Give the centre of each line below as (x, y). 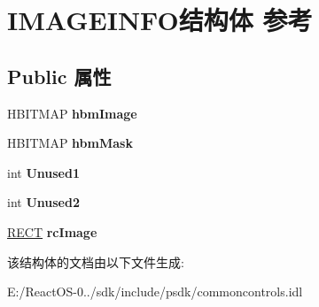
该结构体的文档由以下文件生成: (96, 261)
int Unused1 (43, 172)
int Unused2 (43, 202)
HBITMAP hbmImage (72, 113)
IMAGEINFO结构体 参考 (160, 20)
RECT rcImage (52, 231)
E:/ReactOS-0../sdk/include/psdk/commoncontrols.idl (155, 292)
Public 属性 (59, 76)
